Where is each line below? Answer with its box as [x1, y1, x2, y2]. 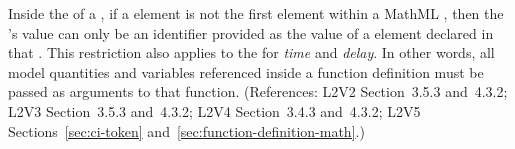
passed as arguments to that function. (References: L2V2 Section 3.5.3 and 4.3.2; [8, 81, 508, 102]
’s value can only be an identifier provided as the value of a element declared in [8, 22, 494, 43]
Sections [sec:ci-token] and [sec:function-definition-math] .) [8, 120, 365, 141]
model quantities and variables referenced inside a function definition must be [8, 61, 484, 82]
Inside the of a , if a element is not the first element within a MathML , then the [8, 3, 504, 23]
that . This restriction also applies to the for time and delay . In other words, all [8, 42, 495, 63]
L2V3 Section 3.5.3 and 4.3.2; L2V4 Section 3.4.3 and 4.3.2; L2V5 [8, 100, 421, 121]
